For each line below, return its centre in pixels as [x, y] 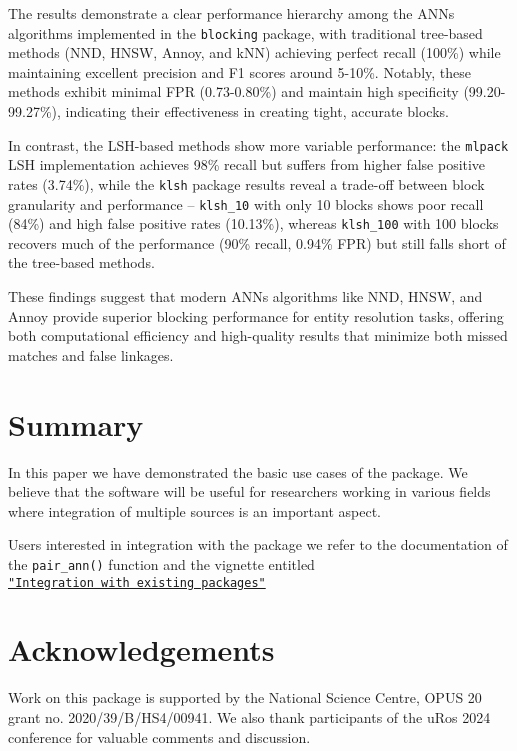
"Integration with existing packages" [137, 582]
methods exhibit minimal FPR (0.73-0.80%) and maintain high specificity [233, 91]
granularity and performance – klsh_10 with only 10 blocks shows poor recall [246, 203]
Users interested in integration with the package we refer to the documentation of [258, 544]
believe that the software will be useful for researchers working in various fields [249, 491]
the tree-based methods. [81, 262]
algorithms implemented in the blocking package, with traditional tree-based [245, 32]
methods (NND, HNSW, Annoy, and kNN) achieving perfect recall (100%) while [254, 52]
